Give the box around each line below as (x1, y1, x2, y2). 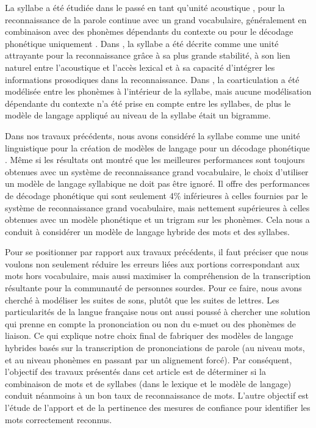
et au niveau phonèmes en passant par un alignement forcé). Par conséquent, (5, 353, 292, 366)
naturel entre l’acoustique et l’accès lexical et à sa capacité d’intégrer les (5, 60, 275, 73)
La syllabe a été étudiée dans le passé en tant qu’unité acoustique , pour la (5, 1, 285, 13)
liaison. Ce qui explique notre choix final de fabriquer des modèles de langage (5, 329, 293, 342)
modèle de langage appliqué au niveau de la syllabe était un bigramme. (5, 109, 271, 122)
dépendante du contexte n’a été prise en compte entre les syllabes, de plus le (5, 96, 291, 109)
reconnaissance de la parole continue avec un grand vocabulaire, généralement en (5, 13, 307, 26)
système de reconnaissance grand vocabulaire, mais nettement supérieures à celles (5, 201, 310, 214)
